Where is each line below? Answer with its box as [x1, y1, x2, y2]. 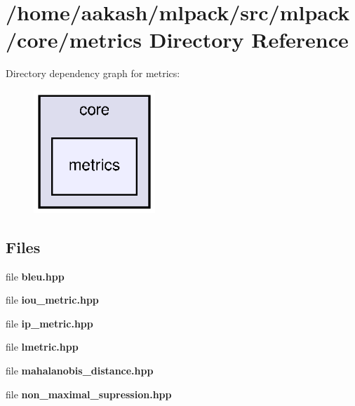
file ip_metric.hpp [6, 316, 93, 330]
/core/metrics [6, 25, 142, 54]
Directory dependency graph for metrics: [6, 66, 180, 81]
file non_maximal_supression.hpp [6, 386, 172, 401]
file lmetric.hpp [6, 339, 79, 354]
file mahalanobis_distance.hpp [6, 363, 154, 378]
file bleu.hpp [6, 269, 65, 283]
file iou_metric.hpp [6, 292, 99, 307]
